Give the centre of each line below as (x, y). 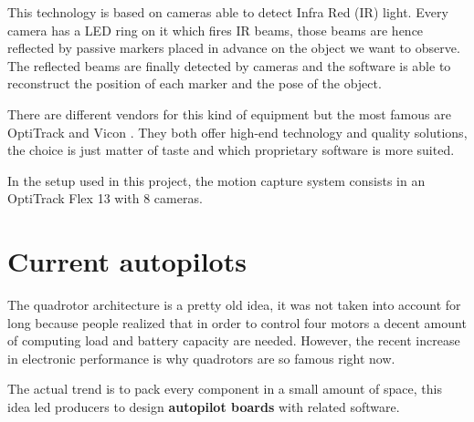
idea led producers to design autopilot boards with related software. (204, 407)
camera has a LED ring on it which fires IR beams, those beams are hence (216, 30)
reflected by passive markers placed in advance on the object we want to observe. (234, 48)
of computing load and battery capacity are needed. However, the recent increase (234, 340)
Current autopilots (127, 261)
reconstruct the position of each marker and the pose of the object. (195, 83)
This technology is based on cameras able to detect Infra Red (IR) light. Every (228, 12)
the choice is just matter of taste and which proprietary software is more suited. (231, 150)
